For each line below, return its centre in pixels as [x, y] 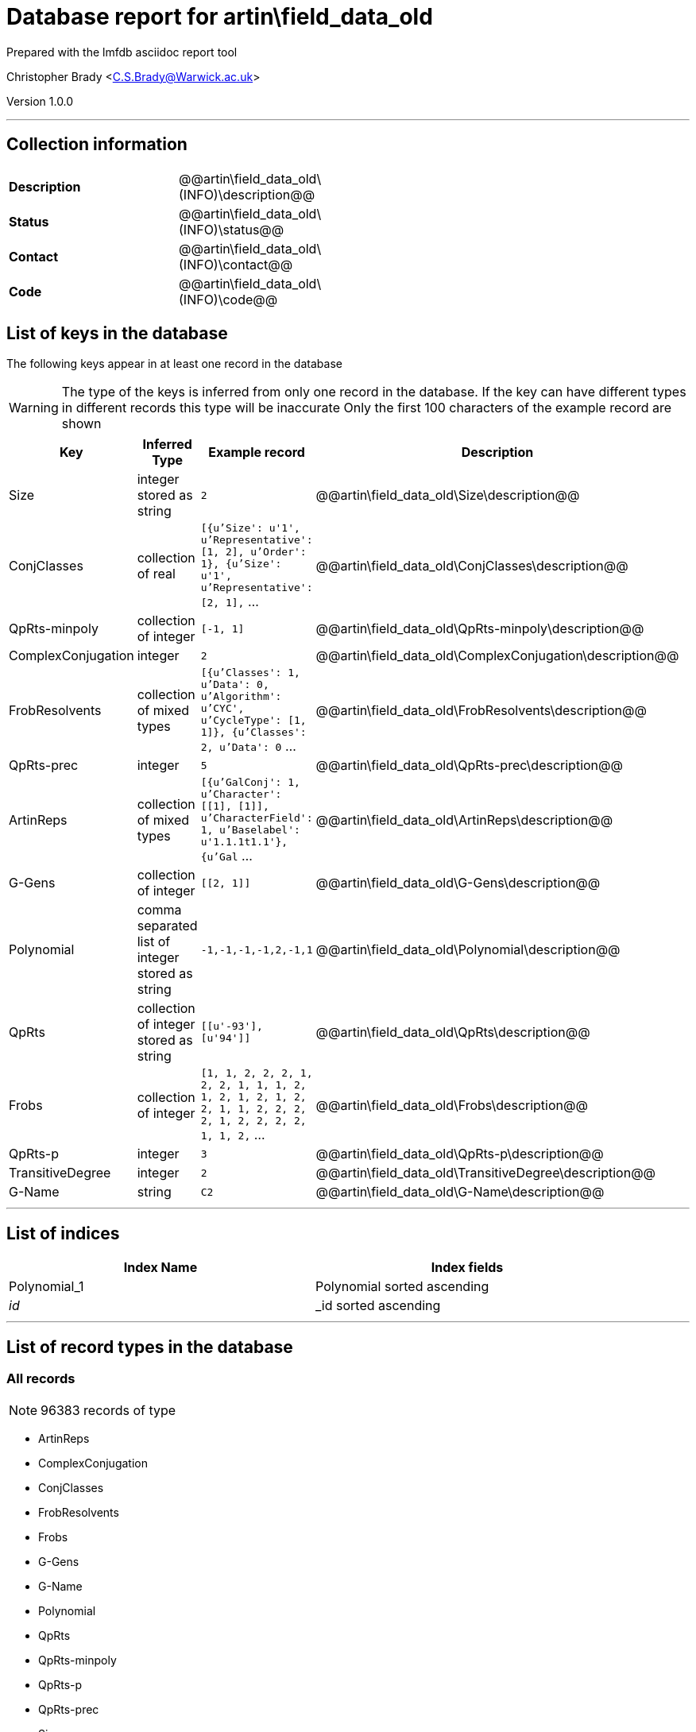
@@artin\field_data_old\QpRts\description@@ [453, 1032]
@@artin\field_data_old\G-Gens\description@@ [458, 883]
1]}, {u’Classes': [253, 733]
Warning [34, 408]
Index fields [467, 1268]
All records [41, 1379]
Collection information [97, 145]
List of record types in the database [150, 1347]
